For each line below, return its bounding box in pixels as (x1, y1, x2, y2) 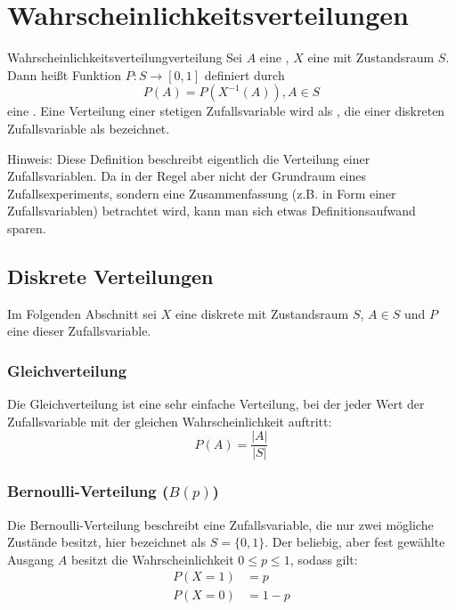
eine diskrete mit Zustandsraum (175, 304, 349, 322)
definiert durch (204, 65, 285, 84)
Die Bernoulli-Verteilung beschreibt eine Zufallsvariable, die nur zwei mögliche (7, 515, 434, 533)
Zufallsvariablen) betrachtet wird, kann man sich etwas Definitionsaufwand (7, 201, 416, 220)
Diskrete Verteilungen (7, 262, 214, 289)
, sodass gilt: (289, 549, 358, 568)
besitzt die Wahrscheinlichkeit (71, 549, 234, 568)
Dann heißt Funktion (7, 65, 121, 84)
